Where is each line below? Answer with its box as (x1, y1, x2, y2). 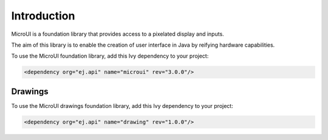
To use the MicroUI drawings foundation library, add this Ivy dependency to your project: (11, 102, 233, 109)
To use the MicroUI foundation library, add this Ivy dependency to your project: (11, 52, 209, 60)
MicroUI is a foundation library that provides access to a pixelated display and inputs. (11, 30, 224, 38)
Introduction (11, 9, 75, 22)
